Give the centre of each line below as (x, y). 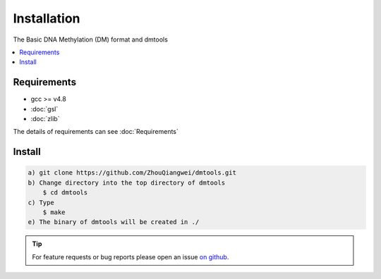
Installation (47, 18)
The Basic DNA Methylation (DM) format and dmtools (91, 39)
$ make (54, 212)
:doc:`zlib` (45, 119)
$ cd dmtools (65, 193)
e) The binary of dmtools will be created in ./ (114, 222)
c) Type (41, 202)
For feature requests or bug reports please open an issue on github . (131, 256)
